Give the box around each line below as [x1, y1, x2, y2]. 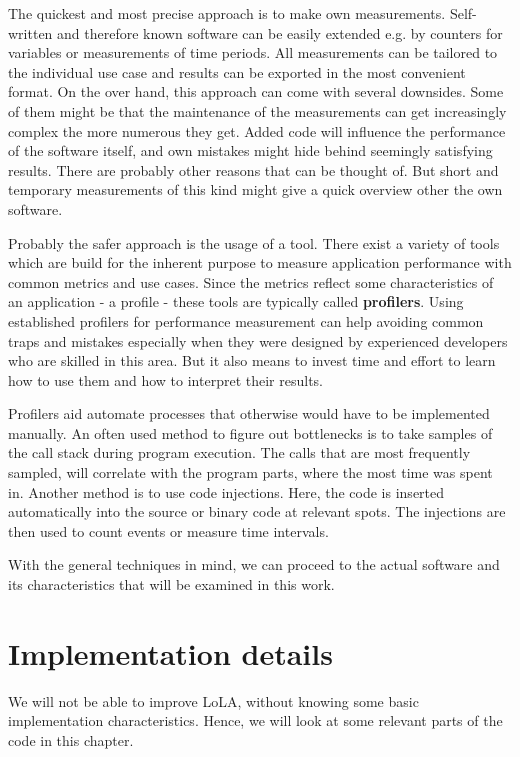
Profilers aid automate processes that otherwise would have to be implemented [8, 403, 490, 424]
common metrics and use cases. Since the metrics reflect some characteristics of [8, 271, 494, 292]
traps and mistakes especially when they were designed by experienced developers [8, 330, 508, 351]
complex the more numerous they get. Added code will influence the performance [8, 120, 506, 141]
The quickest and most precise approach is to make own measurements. [8, 3, 446, 23]
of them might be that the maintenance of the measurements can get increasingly [8, 100, 507, 121]
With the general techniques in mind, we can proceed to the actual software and [8, 554, 500, 575]
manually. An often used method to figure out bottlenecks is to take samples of [8, 422, 493, 443]
